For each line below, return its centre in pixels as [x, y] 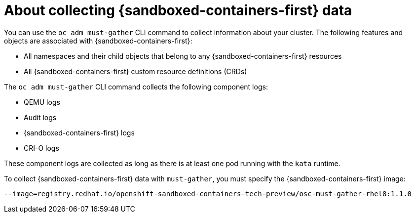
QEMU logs [42, 102]
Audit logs [40, 117]
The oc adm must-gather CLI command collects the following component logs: [136, 87]
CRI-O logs [41, 148]
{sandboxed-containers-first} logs [79, 132]
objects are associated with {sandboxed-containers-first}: [98, 41]
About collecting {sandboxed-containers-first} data [178, 10]
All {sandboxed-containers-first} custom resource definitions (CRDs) [135, 71]
